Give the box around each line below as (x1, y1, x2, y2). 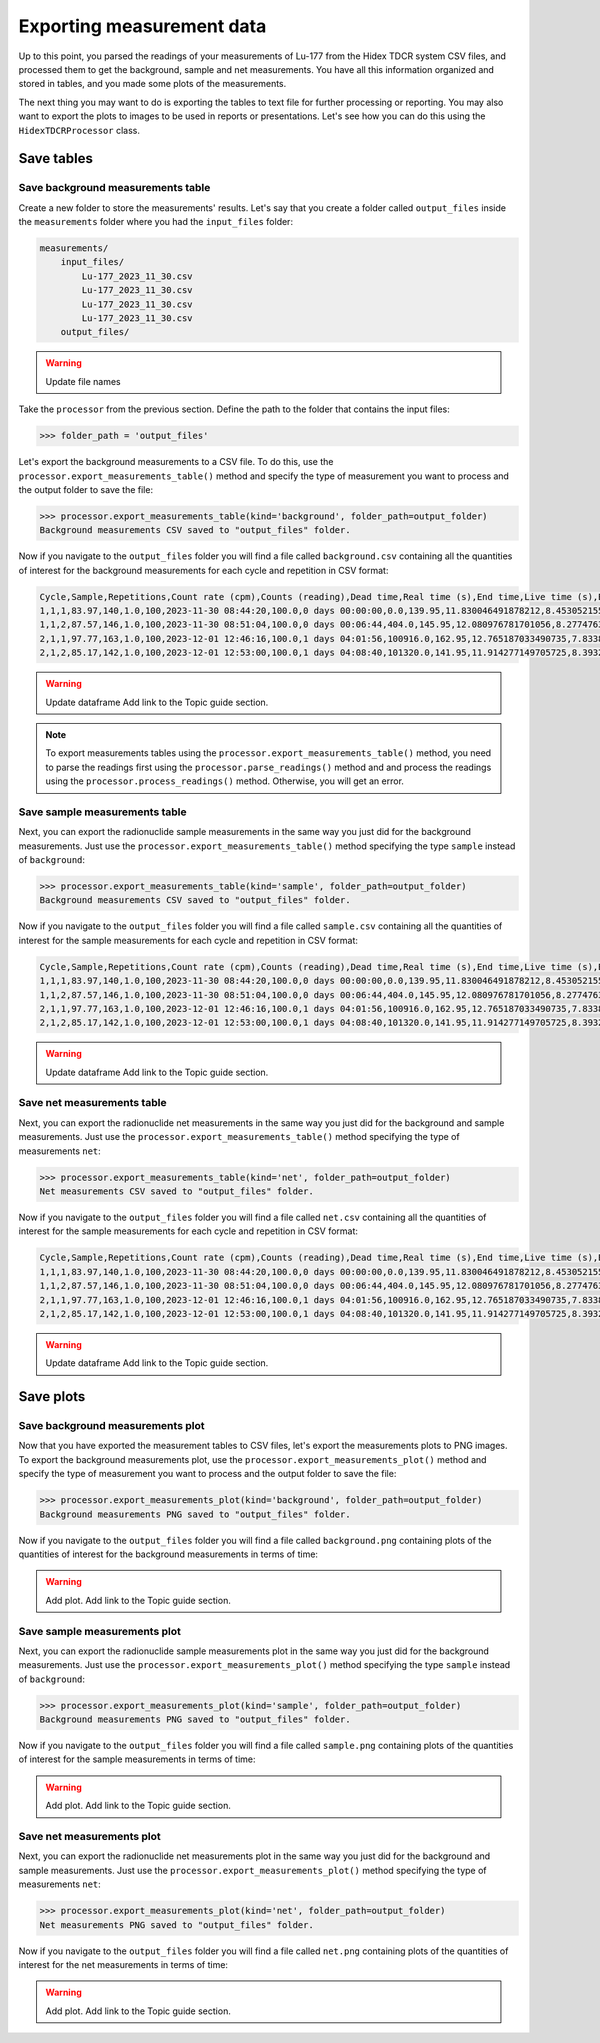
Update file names (45, 375, 121, 387)
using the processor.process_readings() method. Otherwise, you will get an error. (45, 775, 405, 787)
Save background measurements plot (18, 1419, 205, 1433)
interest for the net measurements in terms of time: (18, 1958, 229, 1970)
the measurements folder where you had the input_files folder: (18, 216, 294, 228)
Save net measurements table (18, 1096, 167, 1110)
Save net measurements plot (18, 1830, 162, 1843)
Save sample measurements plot (18, 1624, 182, 1638)
